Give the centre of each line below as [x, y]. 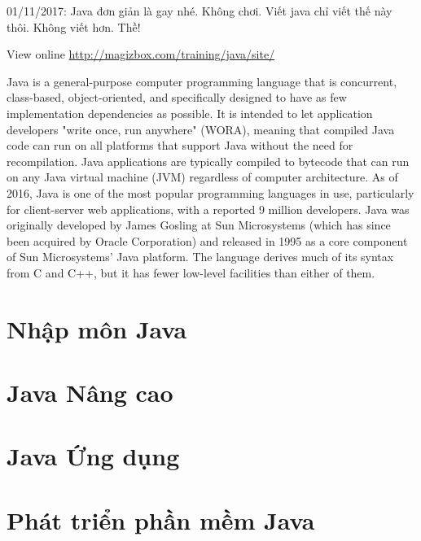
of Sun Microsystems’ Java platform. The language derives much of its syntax [200, 257]
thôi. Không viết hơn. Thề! [74, 26]
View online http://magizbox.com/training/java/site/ [141, 54]
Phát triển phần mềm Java [161, 519]
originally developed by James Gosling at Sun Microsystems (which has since [199, 225]
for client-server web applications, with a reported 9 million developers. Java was [208, 209]
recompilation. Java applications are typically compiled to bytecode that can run [208, 161]
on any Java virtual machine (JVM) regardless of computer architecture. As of [202, 177]
